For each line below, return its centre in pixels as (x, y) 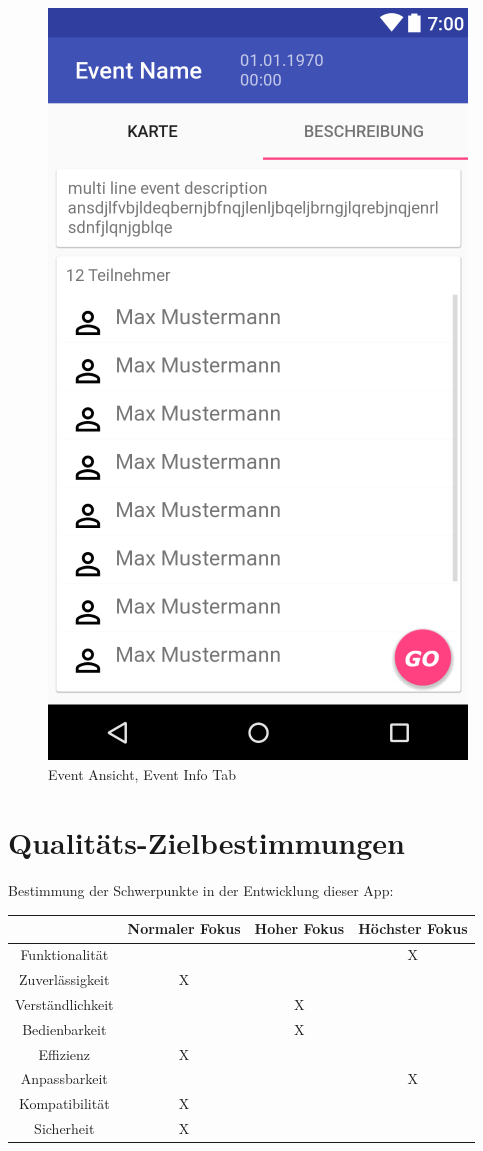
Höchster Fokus (413, 928)
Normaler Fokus (184, 928)
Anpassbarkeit (64, 1078)
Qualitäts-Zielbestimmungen (207, 842)
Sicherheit (64, 1128)
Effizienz (64, 1053)
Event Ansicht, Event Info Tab (142, 773)
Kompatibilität (64, 1103)
